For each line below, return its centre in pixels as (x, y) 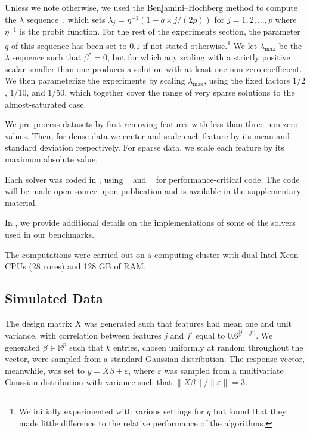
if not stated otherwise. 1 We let (200, 44)
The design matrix (38, 323)
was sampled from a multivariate (224, 370)
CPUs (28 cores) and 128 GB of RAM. (75, 266)
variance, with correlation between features (83, 335)
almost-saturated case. (46, 104)
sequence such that (47, 57)
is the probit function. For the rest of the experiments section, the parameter (160, 31)
